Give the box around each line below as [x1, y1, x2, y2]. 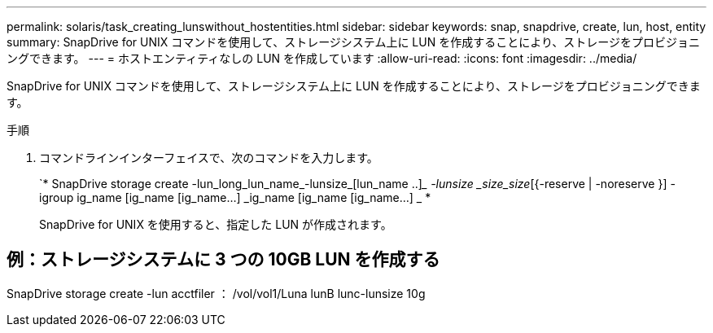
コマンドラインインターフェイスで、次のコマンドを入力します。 [39, 151, 378, 164]
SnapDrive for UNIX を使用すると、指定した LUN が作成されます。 [39, 217, 392, 231]
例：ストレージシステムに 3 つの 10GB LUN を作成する [7, 249, 440, 270]
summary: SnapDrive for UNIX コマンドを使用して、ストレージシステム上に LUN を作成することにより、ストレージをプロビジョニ [7, 35, 701, 49]
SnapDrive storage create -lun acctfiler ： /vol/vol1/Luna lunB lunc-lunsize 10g [7, 286, 426, 300]
